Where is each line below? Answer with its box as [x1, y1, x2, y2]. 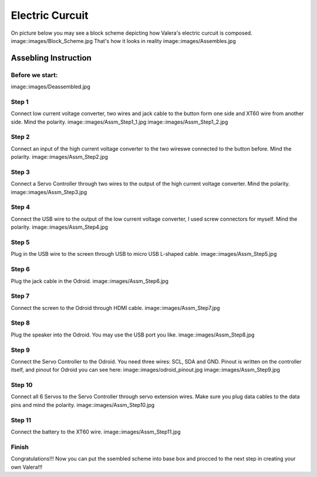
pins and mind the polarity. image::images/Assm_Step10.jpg [11, 401, 155, 408]
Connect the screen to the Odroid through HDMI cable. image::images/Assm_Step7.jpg [11, 304, 220, 311]
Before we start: [11, 71, 58, 79]
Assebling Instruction [11, 53, 92, 63]
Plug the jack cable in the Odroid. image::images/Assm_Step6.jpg [11, 277, 168, 285]
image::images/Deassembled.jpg [11, 83, 90, 91]
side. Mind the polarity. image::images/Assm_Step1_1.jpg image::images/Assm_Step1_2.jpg [11, 118, 228, 125]
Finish [11, 443, 29, 451]
